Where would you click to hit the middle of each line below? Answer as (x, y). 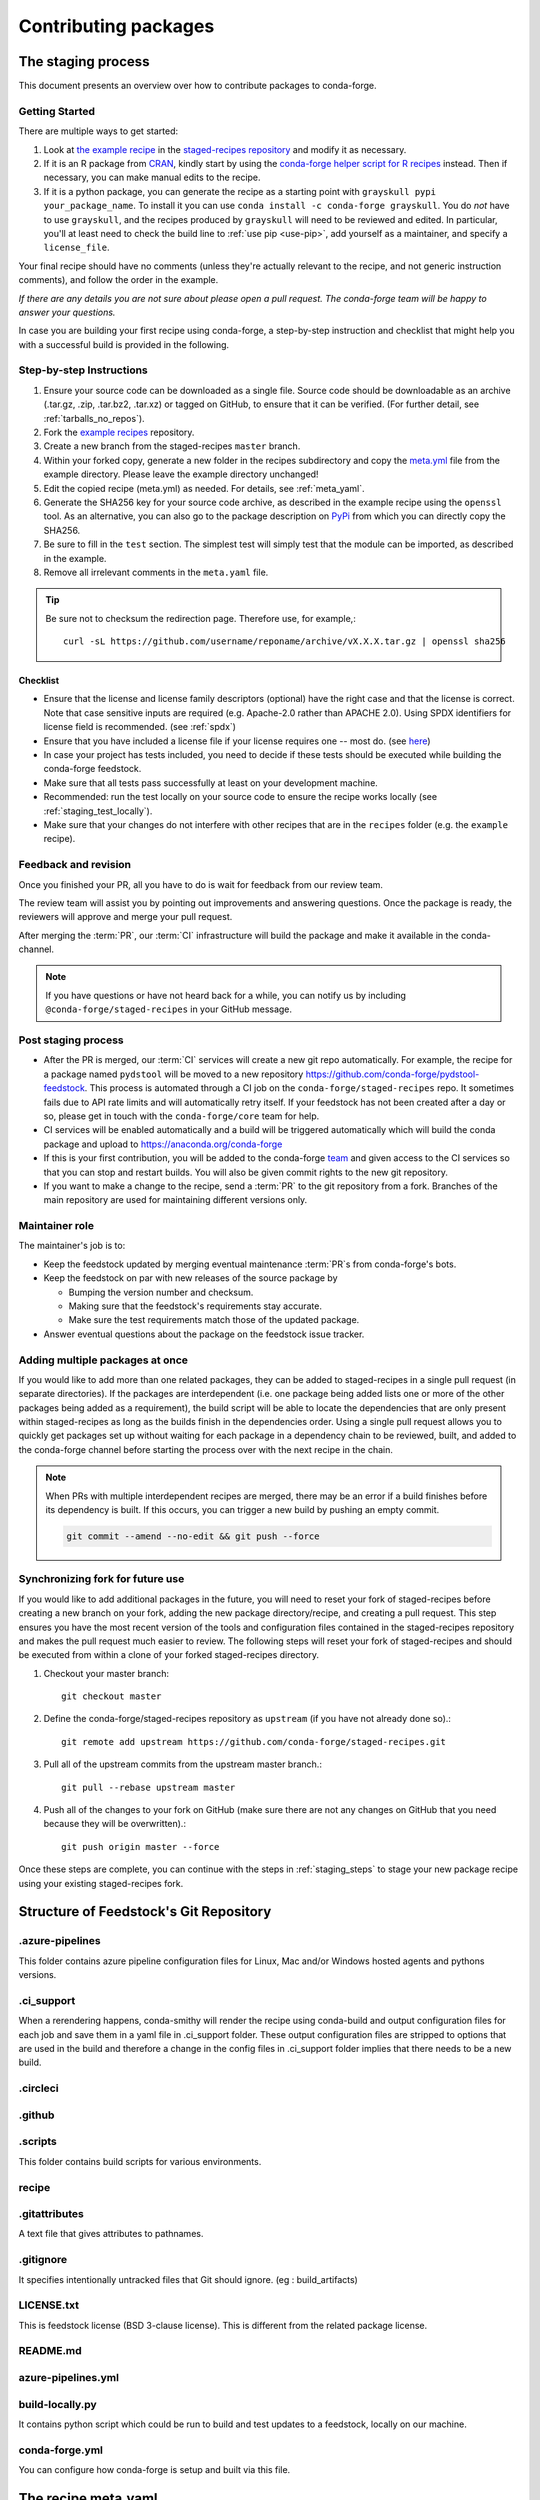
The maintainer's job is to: (72, 1246)
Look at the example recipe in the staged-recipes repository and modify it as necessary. (225, 149)
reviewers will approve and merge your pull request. (125, 917)
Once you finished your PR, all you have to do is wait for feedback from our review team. (201, 884)
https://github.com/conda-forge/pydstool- (392, 1074)
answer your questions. (67, 312)
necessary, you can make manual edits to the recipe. (152, 177)
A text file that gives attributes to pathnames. (111, 2234)
